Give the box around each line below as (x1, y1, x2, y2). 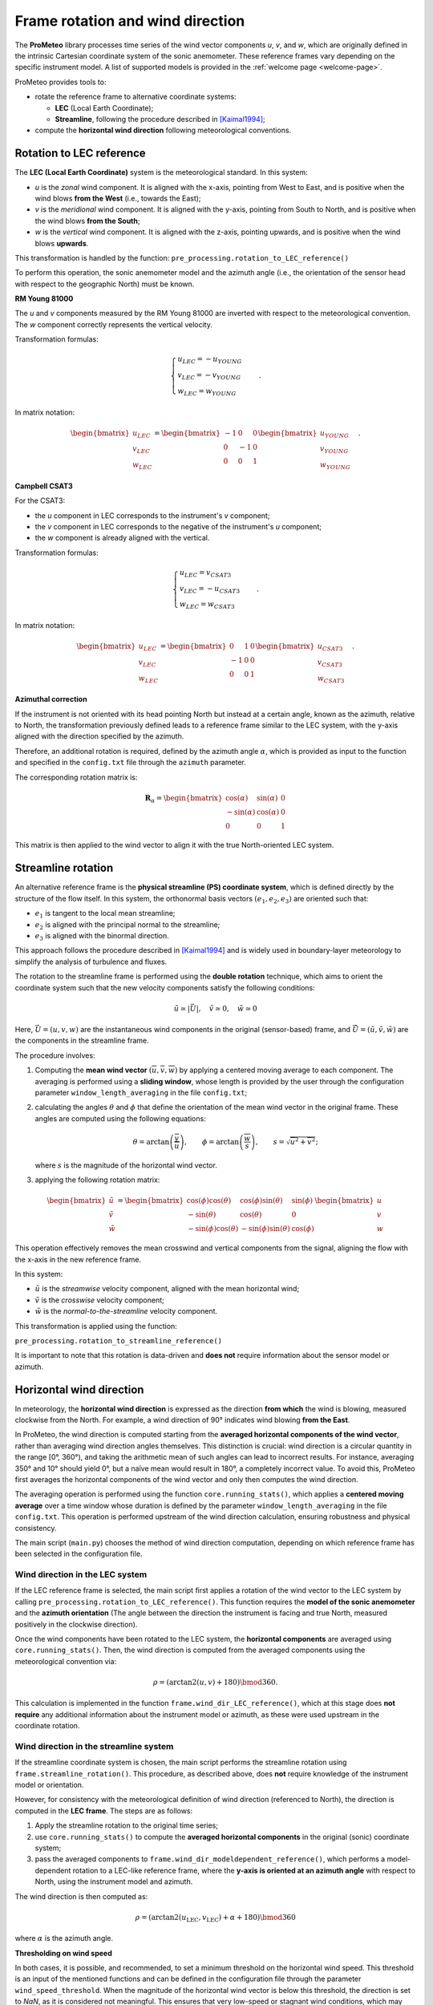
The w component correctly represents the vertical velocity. (14, 319, 212, 329)
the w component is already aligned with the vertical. (34, 533, 210, 543)
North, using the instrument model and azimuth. (34, 1877, 193, 1886)
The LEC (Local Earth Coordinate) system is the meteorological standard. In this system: (14, 168, 308, 177)
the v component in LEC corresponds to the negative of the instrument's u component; (34, 521, 322, 531)
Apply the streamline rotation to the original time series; (34, 1821, 218, 1830)
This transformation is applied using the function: (14, 1321, 178, 1331)
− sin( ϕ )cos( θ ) (188, 1224, 239, 1233)
